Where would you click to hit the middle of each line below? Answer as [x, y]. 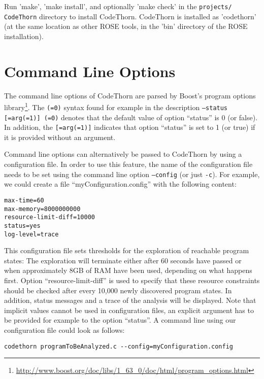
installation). [24, 36]
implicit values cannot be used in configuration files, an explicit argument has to [129, 310]
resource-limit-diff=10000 [49, 217]
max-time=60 [24, 200]
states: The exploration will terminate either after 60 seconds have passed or [123, 260]
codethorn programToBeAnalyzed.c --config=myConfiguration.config [119, 346]
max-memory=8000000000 [42, 209]
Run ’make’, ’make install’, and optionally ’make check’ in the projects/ [118, 6]
